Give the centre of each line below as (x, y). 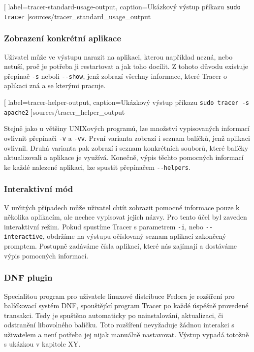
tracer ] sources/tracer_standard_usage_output (78, 16)
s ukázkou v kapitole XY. (42, 344)
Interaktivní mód (39, 189)
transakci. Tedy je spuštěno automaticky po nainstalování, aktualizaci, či (114, 315)
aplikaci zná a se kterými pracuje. (55, 85)
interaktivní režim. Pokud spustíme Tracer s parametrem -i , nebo (104, 226)
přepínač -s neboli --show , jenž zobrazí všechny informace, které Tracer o (116, 76)
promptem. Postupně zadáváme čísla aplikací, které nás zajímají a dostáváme (121, 246)
